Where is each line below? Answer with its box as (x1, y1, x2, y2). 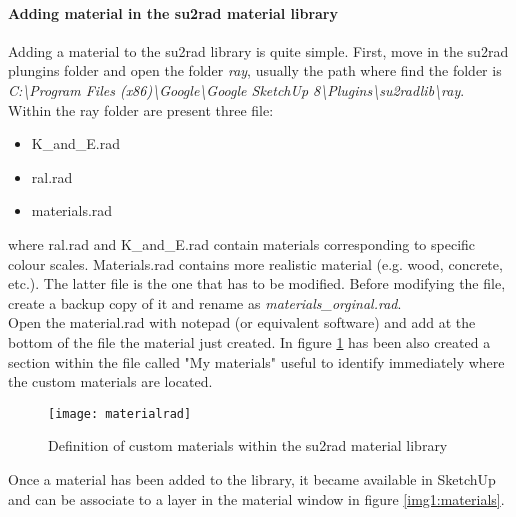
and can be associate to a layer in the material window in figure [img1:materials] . (8, 488, 505, 509)
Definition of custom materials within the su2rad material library (48, 435, 448, 456)
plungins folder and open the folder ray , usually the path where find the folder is (8, 60, 502, 81)
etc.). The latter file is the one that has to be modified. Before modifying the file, (8, 273, 506, 294)
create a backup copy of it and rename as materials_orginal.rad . (8, 292, 402, 313)
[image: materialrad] (48, 406, 192, 421)
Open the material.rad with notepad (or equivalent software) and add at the (8, 312, 476, 333)
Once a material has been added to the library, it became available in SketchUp (8, 468, 496, 489)
